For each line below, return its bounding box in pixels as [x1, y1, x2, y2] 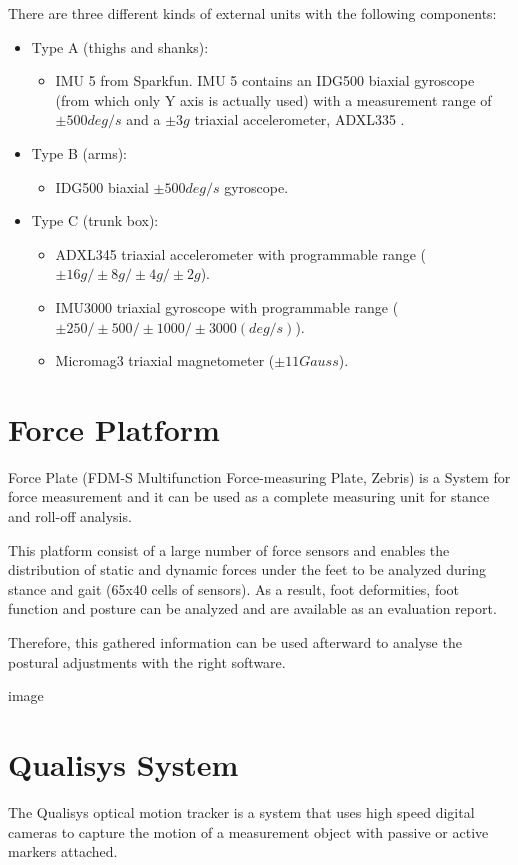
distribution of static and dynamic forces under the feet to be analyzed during [8, 559, 486, 580]
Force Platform [8, 408, 220, 449]
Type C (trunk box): [31, 210, 159, 231]
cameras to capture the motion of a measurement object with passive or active [8, 821, 489, 842]
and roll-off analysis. [8, 506, 132, 527]
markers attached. [8, 841, 118, 862]
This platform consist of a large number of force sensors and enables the [8, 539, 450, 560]
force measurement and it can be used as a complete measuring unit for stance [8, 486, 490, 507]
